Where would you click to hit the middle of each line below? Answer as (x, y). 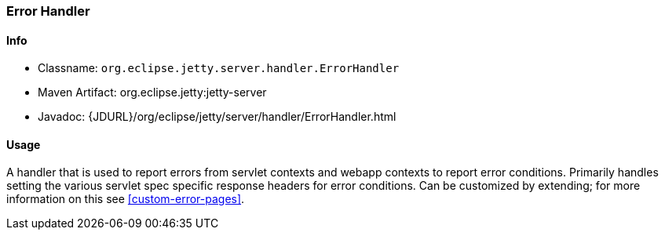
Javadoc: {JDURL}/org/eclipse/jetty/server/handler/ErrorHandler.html (217, 117)
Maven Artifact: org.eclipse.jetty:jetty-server (152, 93)
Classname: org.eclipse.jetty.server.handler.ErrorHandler (219, 68)
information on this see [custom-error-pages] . (126, 199)
